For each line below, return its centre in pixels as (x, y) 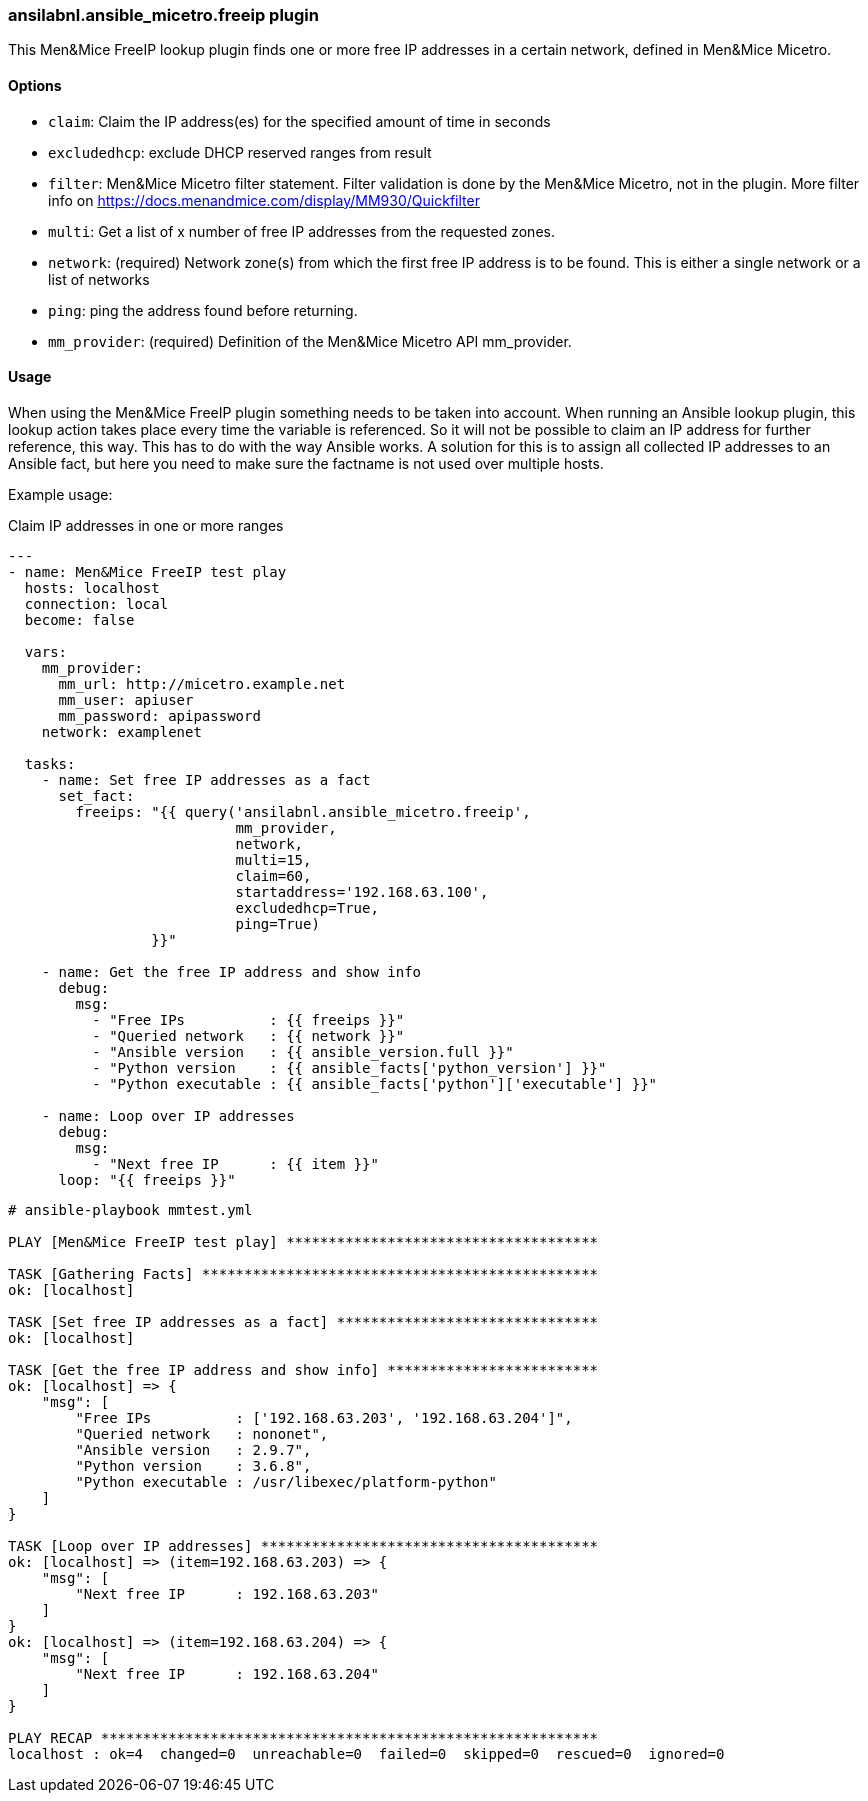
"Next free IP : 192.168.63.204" (227, 1673)
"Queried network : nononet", (202, 1433)
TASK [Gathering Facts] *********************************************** (303, 1273)
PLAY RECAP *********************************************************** (303, 1737)
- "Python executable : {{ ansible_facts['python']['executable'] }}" (375, 1083)
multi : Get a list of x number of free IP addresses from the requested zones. (301, 231)
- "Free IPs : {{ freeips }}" (248, 1019)
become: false (79, 619)
